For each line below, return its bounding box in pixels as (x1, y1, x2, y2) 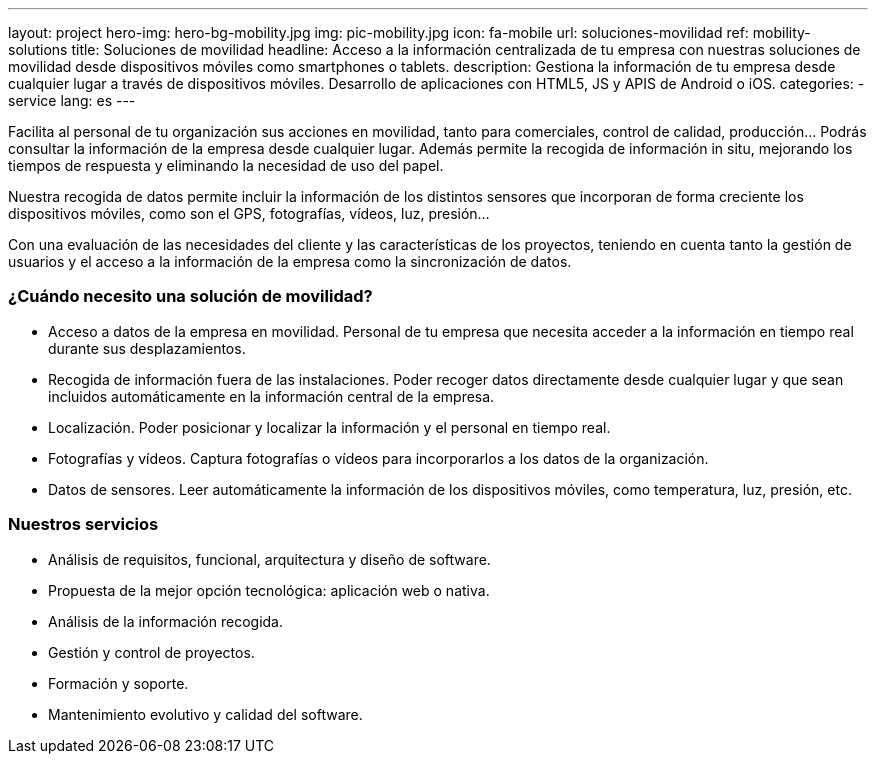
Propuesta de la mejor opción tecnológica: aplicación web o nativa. (48, 581, 490, 599)
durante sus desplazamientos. (48, 339, 246, 357)
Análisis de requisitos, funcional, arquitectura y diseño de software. (48, 550, 491, 568)
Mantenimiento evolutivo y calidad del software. (48, 705, 363, 723)
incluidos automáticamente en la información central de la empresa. (48, 387, 495, 405)
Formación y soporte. (48, 674, 189, 692)
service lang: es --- (8, 92, 136, 109)
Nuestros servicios (8, 514, 159, 535)
